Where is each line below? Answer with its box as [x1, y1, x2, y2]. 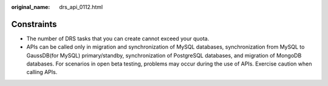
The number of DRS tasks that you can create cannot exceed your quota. [26, 35, 210, 42]
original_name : [11, 4, 50, 10]
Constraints [11, 19, 57, 29]
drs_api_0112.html [59, 4, 103, 10]
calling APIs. [26, 69, 58, 76]
